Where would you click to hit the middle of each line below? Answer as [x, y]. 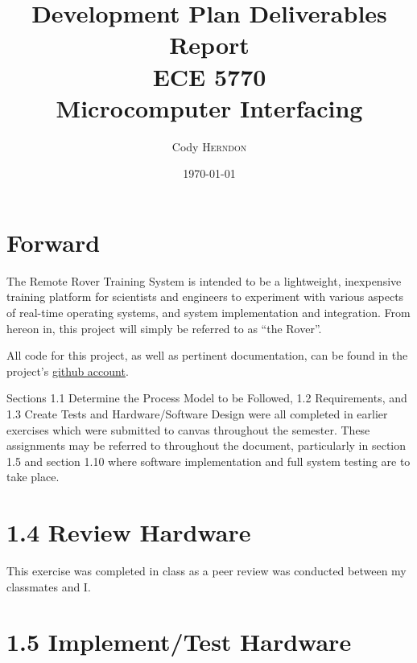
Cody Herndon [209, 146]
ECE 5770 [209, 76]
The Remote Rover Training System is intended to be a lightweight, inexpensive [204, 280]
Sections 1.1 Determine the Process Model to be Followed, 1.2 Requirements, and [207, 398]
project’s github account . [68, 371]
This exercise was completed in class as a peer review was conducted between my [206, 571]
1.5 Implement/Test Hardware [179, 642]
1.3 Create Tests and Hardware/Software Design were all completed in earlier [197, 413]
